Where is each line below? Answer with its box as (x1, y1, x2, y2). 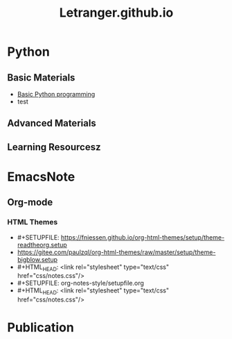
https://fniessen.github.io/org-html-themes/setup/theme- (61, 233, 225, 241)
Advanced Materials (7, 117, 97, 129)
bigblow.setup (17, 255, 57, 263)
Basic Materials (7, 72, 75, 83)
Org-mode (7, 197, 53, 208)
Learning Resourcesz (7, 141, 102, 153)
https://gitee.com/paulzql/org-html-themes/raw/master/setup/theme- (17, 248, 216, 256)
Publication (7, 320, 74, 336)
